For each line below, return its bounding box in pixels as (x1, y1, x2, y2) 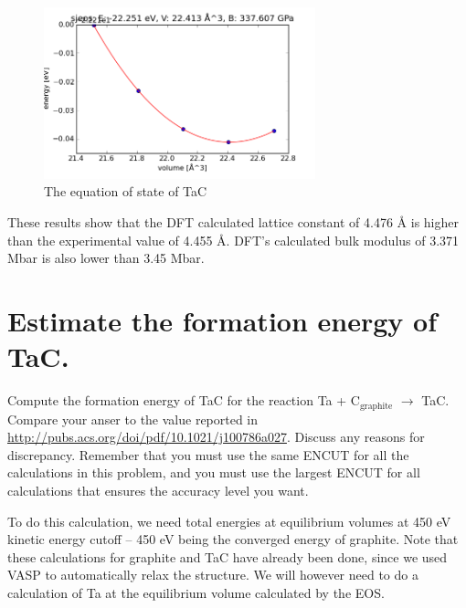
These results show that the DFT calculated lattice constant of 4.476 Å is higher (7, 213, 459, 232)
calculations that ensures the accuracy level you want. (7, 480, 309, 499)
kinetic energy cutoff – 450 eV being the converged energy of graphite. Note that (7, 529, 459, 549)
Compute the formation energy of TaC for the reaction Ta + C (7, 391, 360, 410)
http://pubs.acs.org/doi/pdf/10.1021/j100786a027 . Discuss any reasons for (7, 427, 425, 446)
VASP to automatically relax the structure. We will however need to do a (7, 565, 418, 584)
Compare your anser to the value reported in (7, 409, 259, 428)
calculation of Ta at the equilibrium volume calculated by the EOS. (7, 582, 385, 602)
